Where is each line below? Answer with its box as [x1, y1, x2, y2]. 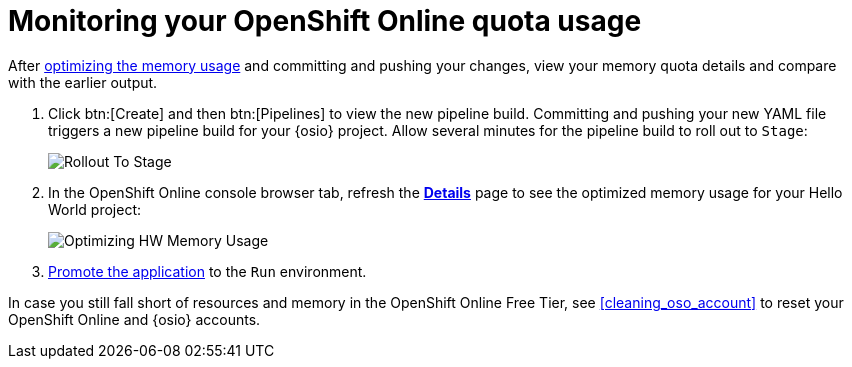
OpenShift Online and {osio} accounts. [8, 310, 261, 328]
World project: [48, 200, 142, 218]
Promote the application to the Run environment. [48, 262, 367, 280]
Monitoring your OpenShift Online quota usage [8, 4, 642, 38]
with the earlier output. [8, 73, 158, 91]
